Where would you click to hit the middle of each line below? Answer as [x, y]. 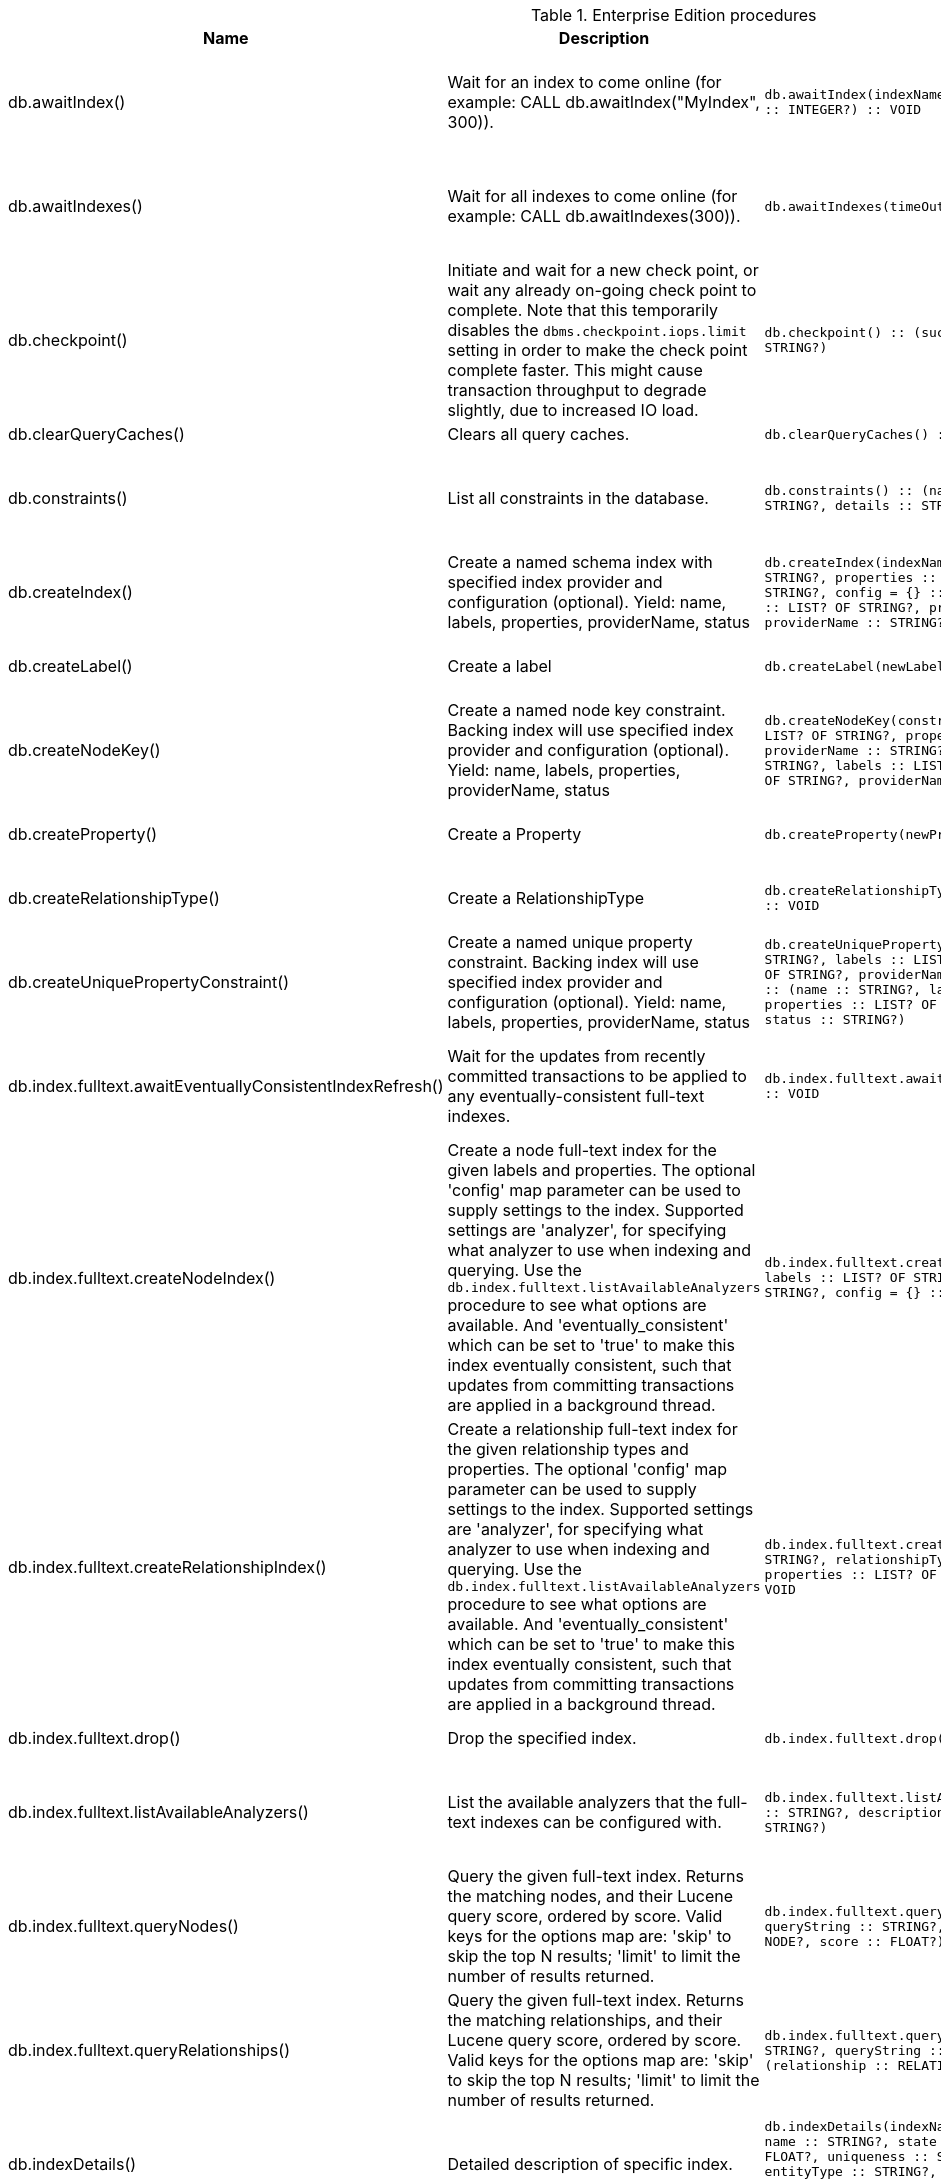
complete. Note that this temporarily [583, 310]
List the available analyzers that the [580, 1802]
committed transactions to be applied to [597, 1076]
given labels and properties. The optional [601, 1170]
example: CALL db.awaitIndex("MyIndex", [603, 102]
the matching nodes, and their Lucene [590, 1896]
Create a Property [514, 834]
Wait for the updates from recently [576, 1056]
